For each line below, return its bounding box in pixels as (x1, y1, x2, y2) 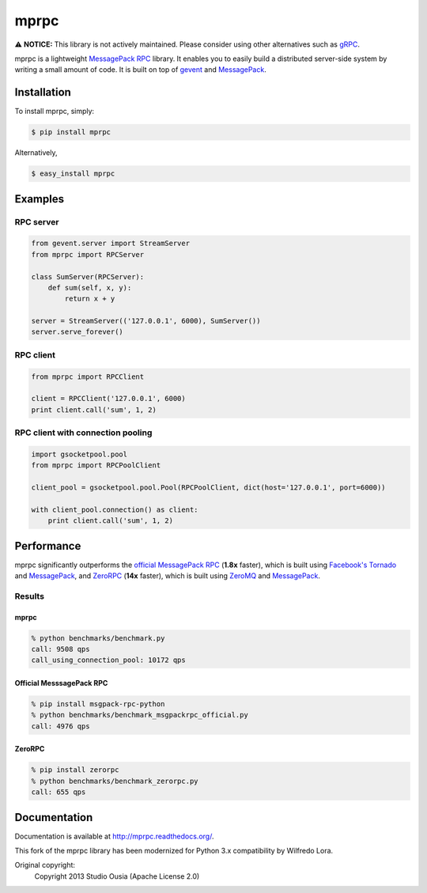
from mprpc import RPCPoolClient (31, 461, 161, 470)
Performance (14, 539, 81, 553)
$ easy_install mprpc (31, 169, 115, 178)
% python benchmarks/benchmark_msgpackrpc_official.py (31, 710, 248, 720)
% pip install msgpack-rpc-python (31, 700, 165, 709)
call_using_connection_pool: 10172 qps (31, 656, 186, 664)
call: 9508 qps (31, 645, 90, 654)
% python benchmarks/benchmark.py (31, 634, 165, 642)
